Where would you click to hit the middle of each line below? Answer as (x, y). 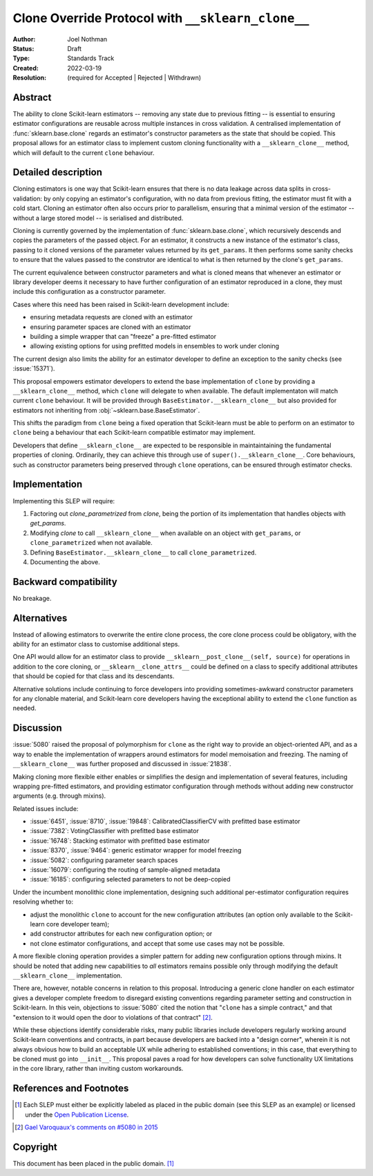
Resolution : (30, 78)
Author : (24, 39)
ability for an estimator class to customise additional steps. (96, 644)
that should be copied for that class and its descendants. (94, 676)
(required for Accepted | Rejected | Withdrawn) (134, 78)
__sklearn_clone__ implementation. (67, 976)
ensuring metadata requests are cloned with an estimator (112, 317)
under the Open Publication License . (77, 1114)
